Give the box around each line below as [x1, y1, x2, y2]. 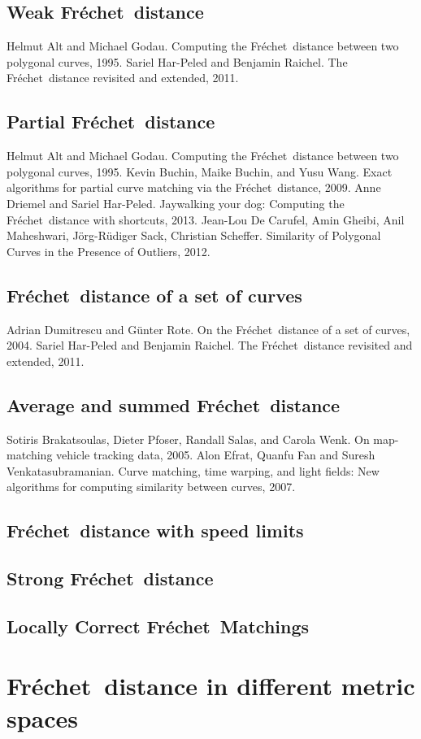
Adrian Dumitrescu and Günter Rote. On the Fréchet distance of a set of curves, [7, 320, 410, 337]
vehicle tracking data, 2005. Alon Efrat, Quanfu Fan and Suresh [56, 446, 375, 463]
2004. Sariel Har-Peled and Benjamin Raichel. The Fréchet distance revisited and [7, 337, 413, 354]
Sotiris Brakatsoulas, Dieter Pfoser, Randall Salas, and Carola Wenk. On [7, 430, 370, 447]
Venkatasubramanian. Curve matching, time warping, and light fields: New [7, 462, 380, 479]
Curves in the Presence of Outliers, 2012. [7, 242, 210, 259]
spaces [7, 701, 79, 734]
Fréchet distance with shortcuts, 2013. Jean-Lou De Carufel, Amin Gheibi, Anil [7, 211, 405, 228]
